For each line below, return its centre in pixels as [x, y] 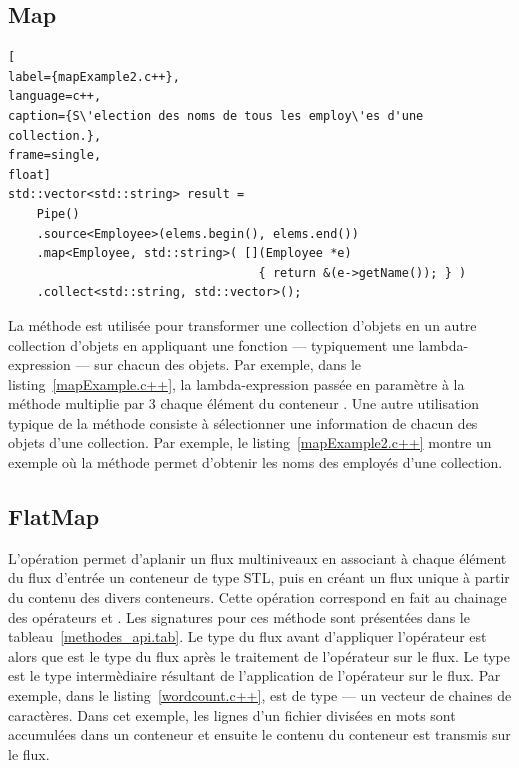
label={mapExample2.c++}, [94, 76]
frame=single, [55, 155]
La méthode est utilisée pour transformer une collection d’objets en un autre [242, 324]
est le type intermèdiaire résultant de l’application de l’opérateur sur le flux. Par [254, 675]
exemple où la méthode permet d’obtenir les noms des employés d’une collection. [255, 462]
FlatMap [54, 516]
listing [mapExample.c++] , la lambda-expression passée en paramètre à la [236, 383]
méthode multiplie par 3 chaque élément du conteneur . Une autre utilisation [244, 403]
